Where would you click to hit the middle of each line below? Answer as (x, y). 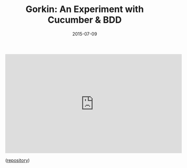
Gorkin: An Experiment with (85, 9)
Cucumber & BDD (85, 20)
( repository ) (18, 160)
